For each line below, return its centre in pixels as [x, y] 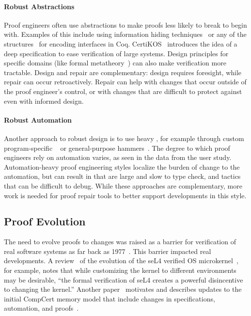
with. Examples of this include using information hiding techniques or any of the [125, 34]
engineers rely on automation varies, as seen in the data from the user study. [118, 157]
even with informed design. [44, 101]
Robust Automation [38, 119]
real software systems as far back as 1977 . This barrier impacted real [108, 251]
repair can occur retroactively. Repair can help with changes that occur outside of [125, 82]
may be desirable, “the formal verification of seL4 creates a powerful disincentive [124, 279]
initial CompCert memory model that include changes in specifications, [110, 298]
